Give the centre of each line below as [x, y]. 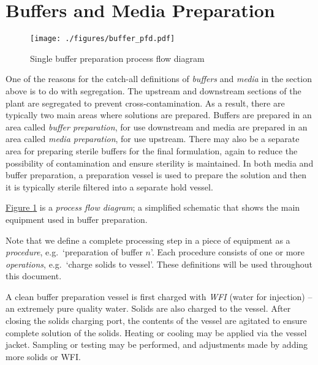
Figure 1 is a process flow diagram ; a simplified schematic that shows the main [153, 207]
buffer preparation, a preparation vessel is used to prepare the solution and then [156, 175]
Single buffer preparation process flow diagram [117, 58]
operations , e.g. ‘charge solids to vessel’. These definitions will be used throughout [159, 264]
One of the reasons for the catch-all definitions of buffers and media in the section [159, 79]
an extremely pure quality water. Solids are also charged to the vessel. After [148, 308]
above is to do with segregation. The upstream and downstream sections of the [153, 90]
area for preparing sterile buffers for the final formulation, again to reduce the [152, 150]
